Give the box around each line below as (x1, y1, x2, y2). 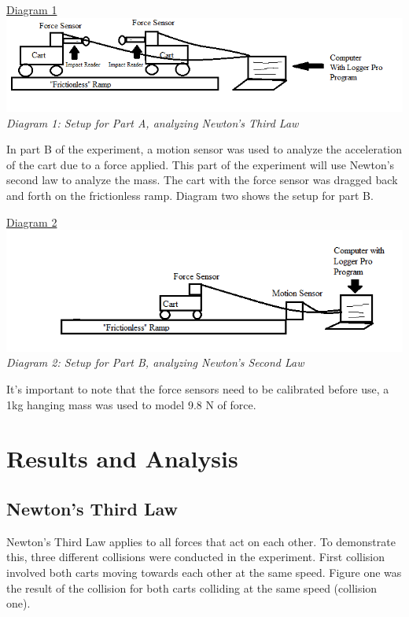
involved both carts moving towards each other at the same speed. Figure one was (6, 564, 402, 581)
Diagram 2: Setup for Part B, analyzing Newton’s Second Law (6, 354, 304, 371)
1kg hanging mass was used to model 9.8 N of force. (6, 396, 256, 412)
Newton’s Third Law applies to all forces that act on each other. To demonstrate (6, 533, 396, 549)
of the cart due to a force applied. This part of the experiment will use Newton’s (6, 156, 395, 172)
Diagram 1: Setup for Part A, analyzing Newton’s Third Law (6, 114, 299, 131)
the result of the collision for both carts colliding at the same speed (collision (6, 579, 378, 596)
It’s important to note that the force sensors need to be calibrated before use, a (6, 381, 389, 397)
